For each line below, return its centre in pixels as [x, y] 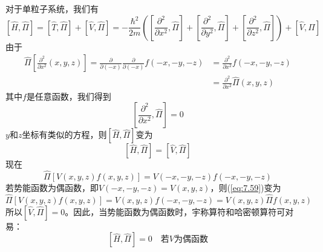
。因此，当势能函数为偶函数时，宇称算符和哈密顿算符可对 [179, 211]
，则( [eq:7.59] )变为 [246, 188]
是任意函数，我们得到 [69, 96]
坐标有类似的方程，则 [64, 134]
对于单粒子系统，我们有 [52, 8]
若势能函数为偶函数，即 [52, 188]
